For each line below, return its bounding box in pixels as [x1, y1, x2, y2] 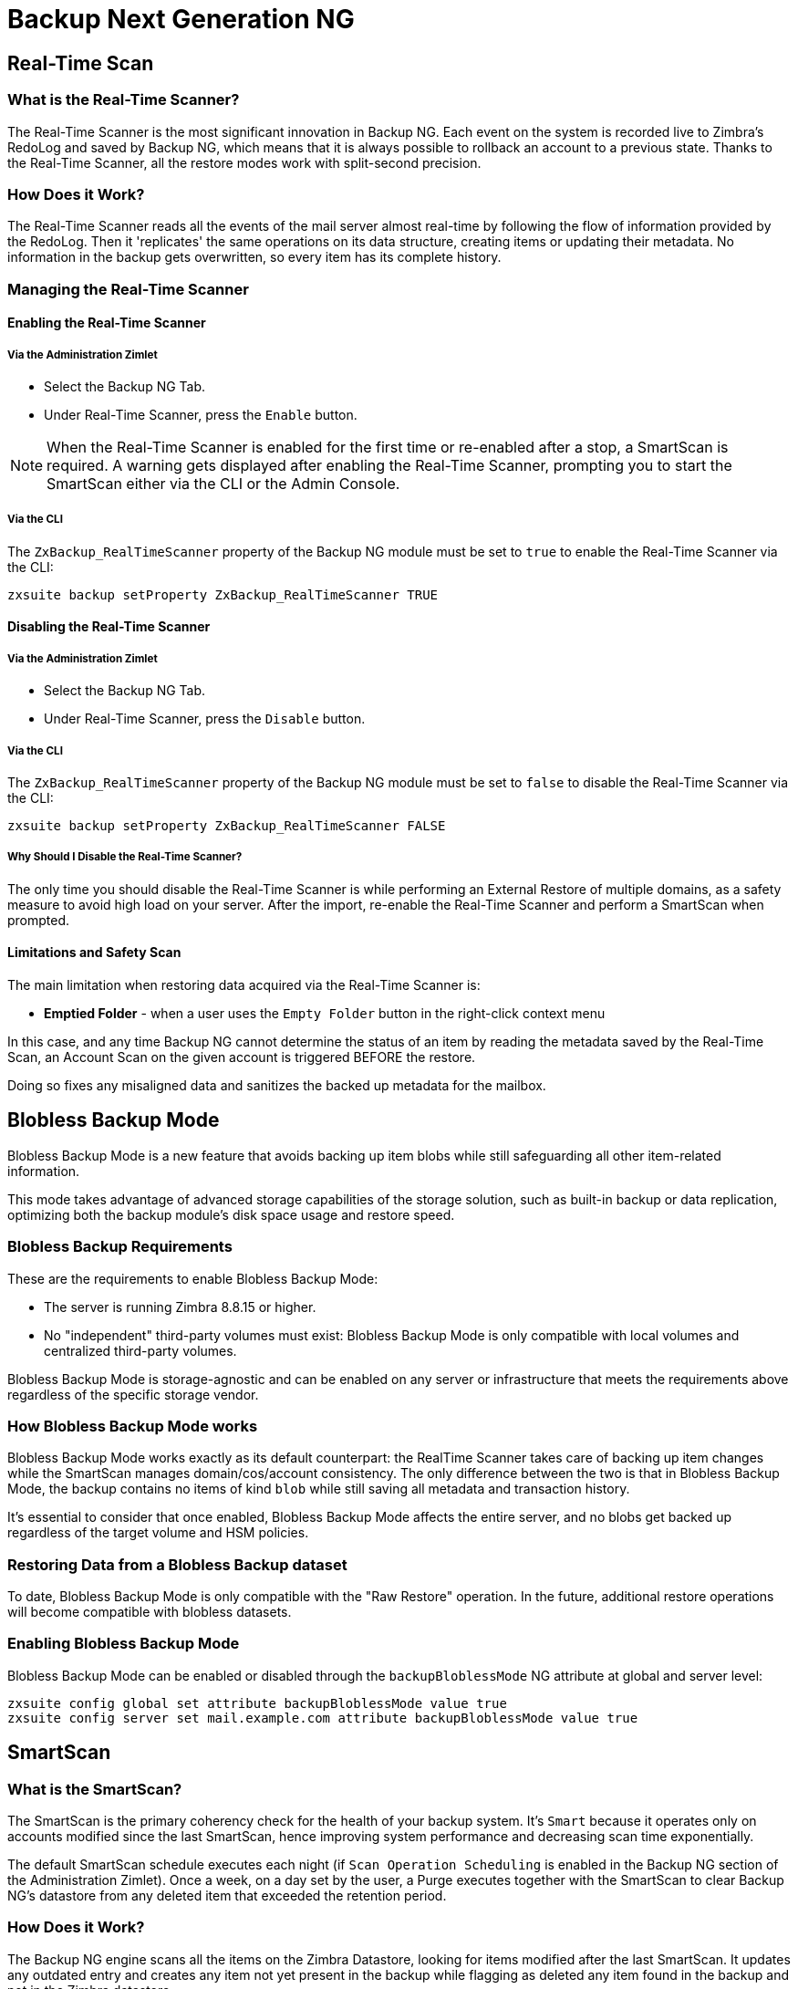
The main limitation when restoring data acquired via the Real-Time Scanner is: [7, 977, 481, 994]
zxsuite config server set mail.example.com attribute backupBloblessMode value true [7, 1710, 638, 1725]
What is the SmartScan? [7, 1779, 182, 1798]
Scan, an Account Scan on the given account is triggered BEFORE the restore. [7, 1049, 476, 1066]
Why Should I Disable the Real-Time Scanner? [7, 850, 243, 864]
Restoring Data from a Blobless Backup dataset [7, 1555, 347, 1574]
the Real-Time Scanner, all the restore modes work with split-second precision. [7, 154, 482, 171]
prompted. [7, 911, 70, 928]
